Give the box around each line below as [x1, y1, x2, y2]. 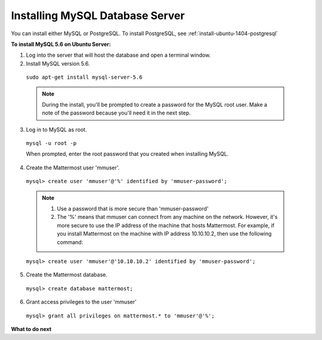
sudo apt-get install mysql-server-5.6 [26, 74, 143, 81]
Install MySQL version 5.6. [26, 60, 91, 67]
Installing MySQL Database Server [11, 9, 185, 22]
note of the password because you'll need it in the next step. [42, 109, 191, 116]
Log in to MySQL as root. [26, 126, 87, 133]
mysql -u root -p [26, 140, 77, 147]
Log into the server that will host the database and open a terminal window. [26, 51, 211, 59]
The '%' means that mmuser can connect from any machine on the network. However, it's [57, 214, 278, 221]
